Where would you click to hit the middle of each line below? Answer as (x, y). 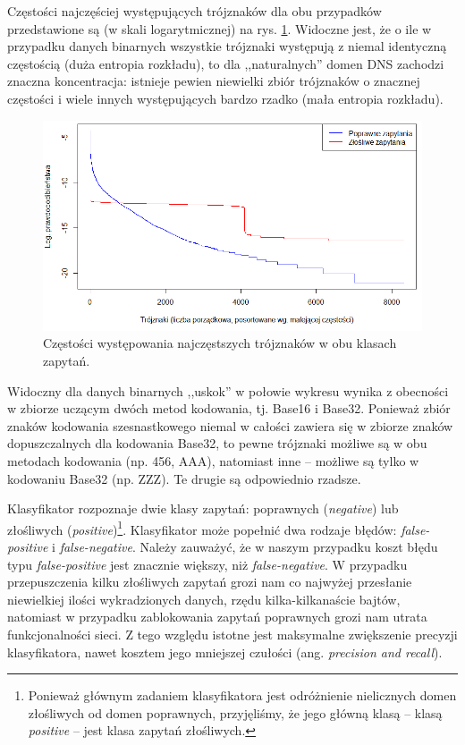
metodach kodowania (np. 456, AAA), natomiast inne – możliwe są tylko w (213, 461)
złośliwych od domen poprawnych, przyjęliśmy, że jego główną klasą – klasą (235, 712)
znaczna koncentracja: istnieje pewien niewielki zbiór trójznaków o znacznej (214, 81)
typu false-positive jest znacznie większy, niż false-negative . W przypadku (207, 564)
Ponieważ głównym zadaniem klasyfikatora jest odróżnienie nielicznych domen (242, 695)
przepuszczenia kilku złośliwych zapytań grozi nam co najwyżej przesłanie (210, 582)
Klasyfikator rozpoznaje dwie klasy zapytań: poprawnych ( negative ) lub (203, 508)
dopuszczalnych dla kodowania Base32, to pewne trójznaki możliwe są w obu (217, 443)
